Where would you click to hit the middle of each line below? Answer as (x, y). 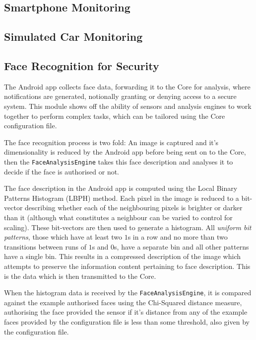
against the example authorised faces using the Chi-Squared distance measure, (123, 302)
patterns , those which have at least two (63, 237)
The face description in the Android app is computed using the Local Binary (121, 188)
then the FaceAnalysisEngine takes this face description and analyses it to (119, 161)
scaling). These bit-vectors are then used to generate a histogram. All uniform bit (128, 227)
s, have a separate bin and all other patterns (182, 246)
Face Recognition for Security (82, 65)
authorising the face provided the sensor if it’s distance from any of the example (126, 312)
